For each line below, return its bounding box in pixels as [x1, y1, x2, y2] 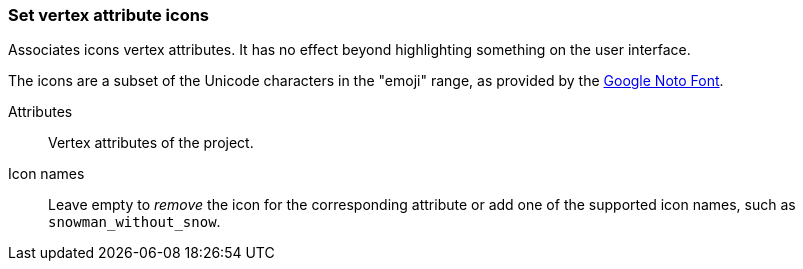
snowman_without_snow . [48, 213, 221, 231]
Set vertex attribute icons [8, 5, 210, 25]
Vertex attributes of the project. [48, 134, 254, 152]
